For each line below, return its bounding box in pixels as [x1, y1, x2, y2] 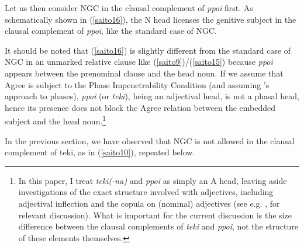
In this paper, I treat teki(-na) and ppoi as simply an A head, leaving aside [18, 174, 287, 186]
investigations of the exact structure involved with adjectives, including [18, 186, 274, 198]
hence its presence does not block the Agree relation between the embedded [5, 101, 276, 113]
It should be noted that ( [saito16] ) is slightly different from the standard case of [5, 44, 291, 56]
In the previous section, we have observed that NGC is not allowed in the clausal [5, 134, 295, 147]
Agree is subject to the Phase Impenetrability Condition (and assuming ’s [5, 78, 270, 91]
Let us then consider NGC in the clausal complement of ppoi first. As [5, 2, 253, 13]
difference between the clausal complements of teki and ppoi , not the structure [18, 220, 298, 232]
